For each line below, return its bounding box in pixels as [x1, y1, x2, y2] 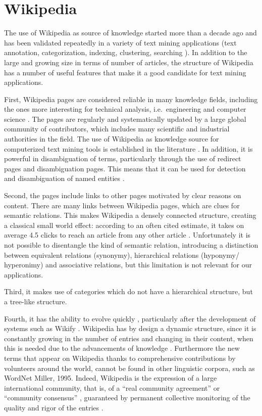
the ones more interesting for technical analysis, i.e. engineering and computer [4, 104, 246, 114]
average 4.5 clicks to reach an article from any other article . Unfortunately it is [4, 229, 251, 240]
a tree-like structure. [4, 296, 67, 306]
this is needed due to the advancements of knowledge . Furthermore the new [4, 343, 240, 353]
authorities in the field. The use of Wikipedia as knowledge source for [4, 133, 219, 144]
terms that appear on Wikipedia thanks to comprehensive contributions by [4, 352, 236, 363]
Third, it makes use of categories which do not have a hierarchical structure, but [4, 286, 253, 297]
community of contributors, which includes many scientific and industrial [4, 123, 230, 134]
